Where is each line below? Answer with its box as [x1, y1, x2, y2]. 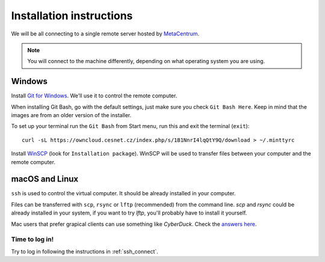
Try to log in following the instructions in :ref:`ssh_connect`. [11, 248, 159, 255]
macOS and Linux [11, 174, 78, 184]
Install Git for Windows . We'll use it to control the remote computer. [11, 92, 178, 99]
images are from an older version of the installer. [11, 112, 132, 119]
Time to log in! [11, 235, 54, 243]
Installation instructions [11, 9, 133, 22]
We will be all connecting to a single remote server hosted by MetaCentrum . [11, 30, 200, 37]
